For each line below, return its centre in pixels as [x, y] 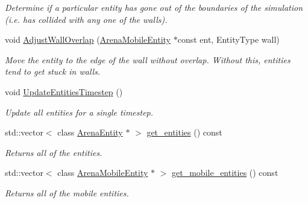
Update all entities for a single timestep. [79, 112]
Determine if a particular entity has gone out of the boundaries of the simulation [154, 7]
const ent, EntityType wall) [228, 39]
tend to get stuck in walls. [53, 71]
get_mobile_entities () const [225, 173]
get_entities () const [184, 132]
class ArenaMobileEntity [103, 173]
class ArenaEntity [90, 132]
